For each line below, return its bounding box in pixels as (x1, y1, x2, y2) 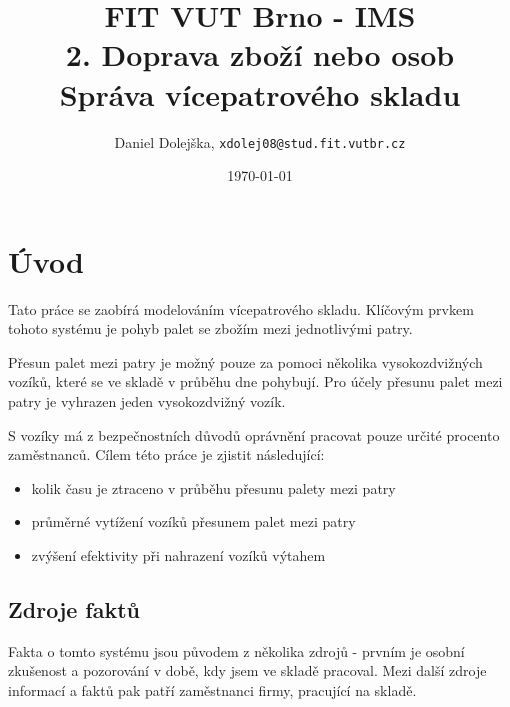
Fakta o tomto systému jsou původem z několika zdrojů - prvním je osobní (8, 640, 465, 661)
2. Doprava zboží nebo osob (65, 34, 455, 75)
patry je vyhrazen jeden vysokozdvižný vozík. (8, 391, 286, 412)
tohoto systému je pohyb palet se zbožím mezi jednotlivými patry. (8, 318, 413, 339)
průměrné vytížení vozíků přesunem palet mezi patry (31, 511, 356, 532)
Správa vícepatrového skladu (59, 73, 461, 114)
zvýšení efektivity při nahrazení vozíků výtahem (31, 545, 326, 566)
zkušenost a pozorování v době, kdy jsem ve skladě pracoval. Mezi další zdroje (8, 660, 487, 681)
